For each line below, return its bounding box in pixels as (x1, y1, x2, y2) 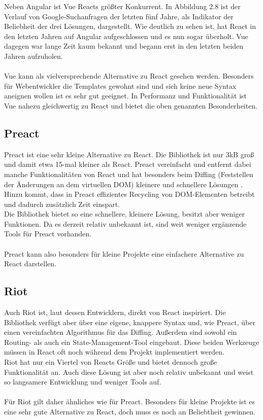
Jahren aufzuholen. (4, 50, 63, 61)
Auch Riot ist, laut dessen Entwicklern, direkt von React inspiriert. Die (4, 307, 226, 318)
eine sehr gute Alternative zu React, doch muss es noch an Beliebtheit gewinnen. (4, 406, 255, 416)
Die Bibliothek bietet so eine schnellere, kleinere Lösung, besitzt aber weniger (4, 208, 245, 219)
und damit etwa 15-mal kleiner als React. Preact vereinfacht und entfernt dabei (4, 159, 251, 169)
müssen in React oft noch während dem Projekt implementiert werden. (4, 346, 224, 357)
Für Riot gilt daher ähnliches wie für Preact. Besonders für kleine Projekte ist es (4, 396, 255, 407)
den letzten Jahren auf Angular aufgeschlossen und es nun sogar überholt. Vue (4, 30, 248, 41)
